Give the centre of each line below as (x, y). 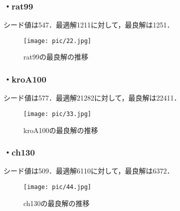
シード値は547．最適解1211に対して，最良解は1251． (89, 25)
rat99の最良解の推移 (56, 57)
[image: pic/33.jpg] (58, 114)
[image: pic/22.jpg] (58, 41)
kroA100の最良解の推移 (61, 130)
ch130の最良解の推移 (57, 203)
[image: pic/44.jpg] (58, 187)
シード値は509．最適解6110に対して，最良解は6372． (89, 171)
